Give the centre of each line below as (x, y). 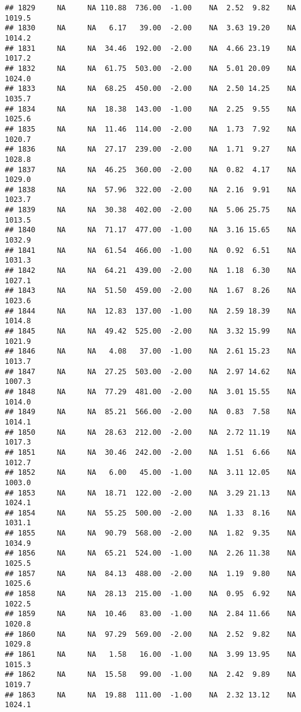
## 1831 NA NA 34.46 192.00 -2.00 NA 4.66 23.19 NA (150, 48)
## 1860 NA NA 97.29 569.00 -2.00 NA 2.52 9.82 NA (150, 634)
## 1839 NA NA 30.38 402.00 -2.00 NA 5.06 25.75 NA (150, 210)
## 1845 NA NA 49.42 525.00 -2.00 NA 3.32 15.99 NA (150, 331)
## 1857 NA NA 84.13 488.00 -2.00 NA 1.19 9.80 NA (150, 573)
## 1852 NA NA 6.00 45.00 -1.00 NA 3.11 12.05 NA (150, 473)
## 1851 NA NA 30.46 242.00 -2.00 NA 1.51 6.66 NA (150, 452)
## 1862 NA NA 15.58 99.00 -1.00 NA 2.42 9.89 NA (150, 675)
